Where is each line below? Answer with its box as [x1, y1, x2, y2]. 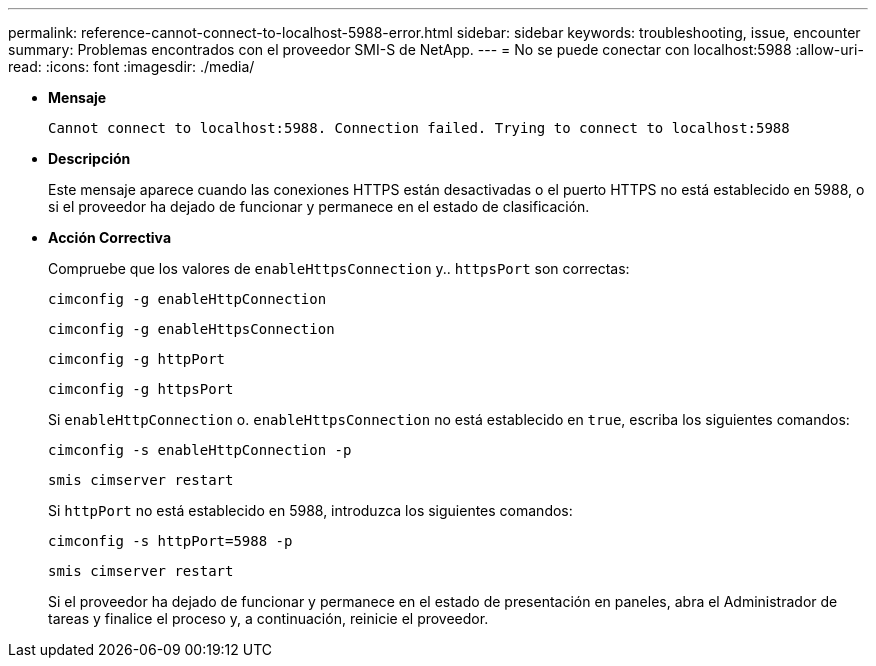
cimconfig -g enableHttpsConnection [48, 321, 335, 337]
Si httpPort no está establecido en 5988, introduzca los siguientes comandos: [48, 502, 573, 519]
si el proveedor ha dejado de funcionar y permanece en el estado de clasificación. [48, 198, 590, 215]
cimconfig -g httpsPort [48, 381, 234, 397]
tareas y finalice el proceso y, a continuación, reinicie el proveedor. [48, 610, 489, 627]
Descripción [48, 150, 131, 167]
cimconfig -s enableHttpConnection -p [48, 442, 352, 458]
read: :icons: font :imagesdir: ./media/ [8, 58, 255, 75]
